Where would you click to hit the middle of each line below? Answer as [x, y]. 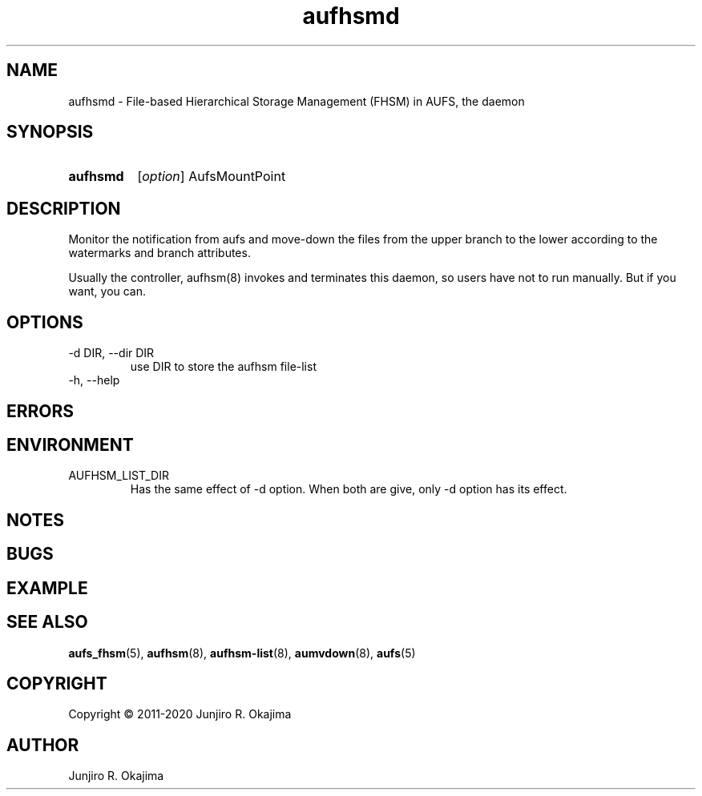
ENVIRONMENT [70, 444]
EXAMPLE [47, 588]
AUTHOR [43, 745]
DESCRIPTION [64, 208]
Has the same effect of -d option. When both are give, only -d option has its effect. [349, 489]
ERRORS [40, 411]
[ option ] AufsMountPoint [212, 177]
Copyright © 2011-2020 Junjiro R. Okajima [180, 714]
